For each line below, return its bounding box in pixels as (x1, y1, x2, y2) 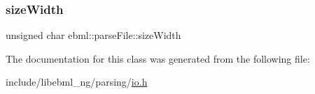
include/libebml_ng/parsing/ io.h (6, 75, 148, 89)
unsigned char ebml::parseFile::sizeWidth (6, 28, 181, 42)
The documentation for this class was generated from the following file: (6, 51, 310, 65)
